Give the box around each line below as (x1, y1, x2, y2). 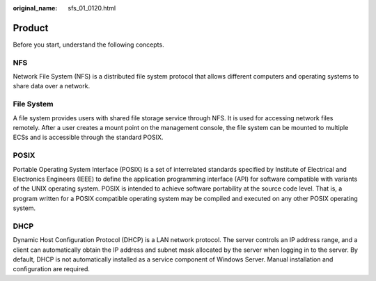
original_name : (13, 4, 58, 12)
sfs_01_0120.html (68, 4, 116, 12)
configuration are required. (13, 265, 91, 273)
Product (13, 22, 49, 34)
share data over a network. (13, 82, 91, 90)
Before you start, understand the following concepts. (13, 40, 164, 49)
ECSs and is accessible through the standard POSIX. (13, 133, 164, 142)
